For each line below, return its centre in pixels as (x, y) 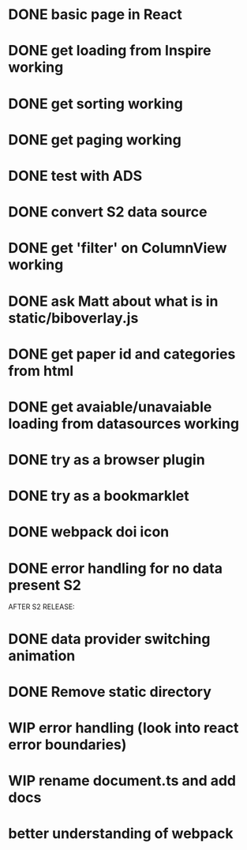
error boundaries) (67, 745)
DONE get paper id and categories (122, 354)
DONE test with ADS (75, 176)
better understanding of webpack (121, 834)
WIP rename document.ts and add (122, 781)
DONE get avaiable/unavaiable (110, 406)
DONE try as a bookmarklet (99, 496)
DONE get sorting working (95, 103)
